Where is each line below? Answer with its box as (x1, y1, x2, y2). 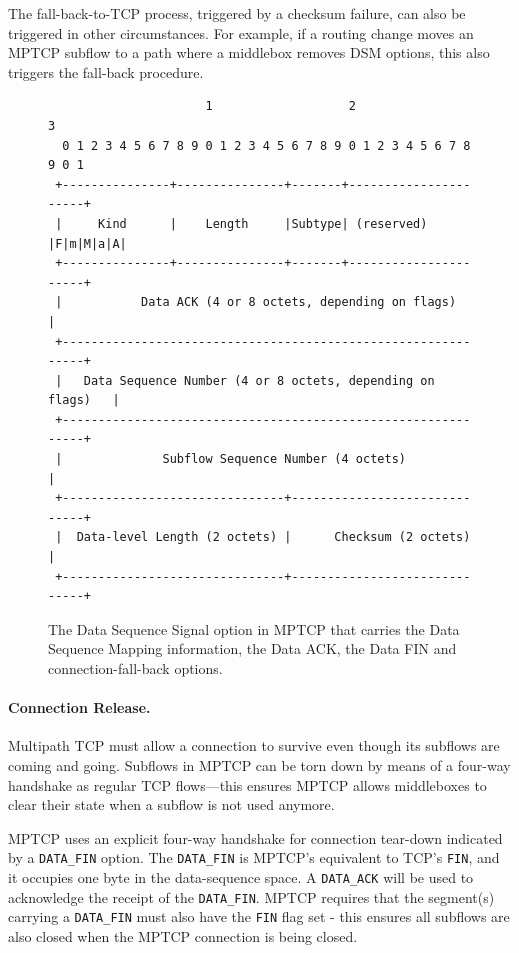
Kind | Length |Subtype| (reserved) (98, 216, 428, 231)
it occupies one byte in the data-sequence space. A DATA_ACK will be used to (8, 867, 474, 888)
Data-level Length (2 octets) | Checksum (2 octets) (76, 530, 471, 545)
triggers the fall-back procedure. (8, 61, 204, 82)
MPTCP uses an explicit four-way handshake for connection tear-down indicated (8, 827, 503, 848)
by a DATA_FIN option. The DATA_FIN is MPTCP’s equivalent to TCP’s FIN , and (8, 847, 500, 868)
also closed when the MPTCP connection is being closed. (8, 925, 358, 946)
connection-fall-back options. (48, 658, 223, 678)
